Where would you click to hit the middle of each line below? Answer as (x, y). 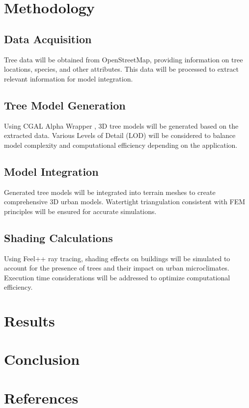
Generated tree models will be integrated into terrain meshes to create (110, 192)
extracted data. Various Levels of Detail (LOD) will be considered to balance (120, 135)
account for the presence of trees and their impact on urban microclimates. (117, 268)
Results (29, 321)
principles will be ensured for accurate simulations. (80, 211)
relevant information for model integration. (69, 78)
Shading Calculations (58, 237)
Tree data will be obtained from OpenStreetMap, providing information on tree (124, 59)
